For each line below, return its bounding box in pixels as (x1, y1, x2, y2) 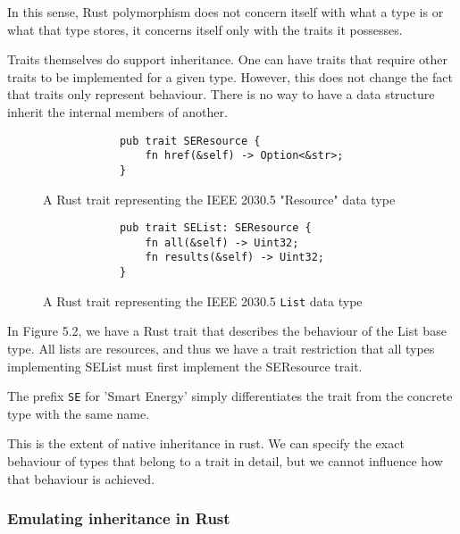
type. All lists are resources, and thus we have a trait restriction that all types (7, 339, 435, 357)
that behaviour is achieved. (7, 469, 155, 488)
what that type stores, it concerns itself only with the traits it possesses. (7, 20, 403, 38)
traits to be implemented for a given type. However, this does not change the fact (7, 67, 453, 86)
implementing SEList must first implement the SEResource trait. (7, 356, 363, 375)
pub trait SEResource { (119, 134, 261, 147)
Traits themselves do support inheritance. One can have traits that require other (7, 50, 447, 69)
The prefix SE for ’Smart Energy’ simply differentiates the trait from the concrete (7, 387, 453, 405)
